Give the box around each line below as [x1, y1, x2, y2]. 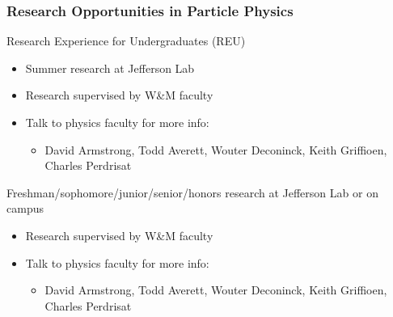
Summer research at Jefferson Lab [25, 59, 195, 76]
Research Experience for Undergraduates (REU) [6, 32, 246, 49]
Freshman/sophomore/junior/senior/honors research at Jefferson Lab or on [6, 184, 378, 201]
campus [6, 200, 44, 217]
